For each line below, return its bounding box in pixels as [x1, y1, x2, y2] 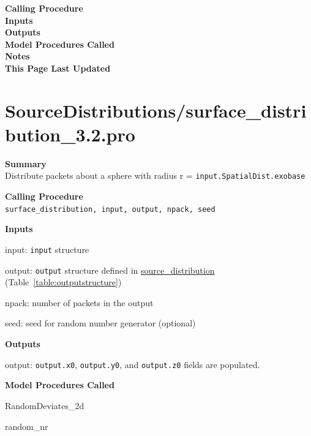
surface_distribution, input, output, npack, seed [5, 205, 215, 214]
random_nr [5, 419, 48, 432]
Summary [5, 157, 47, 170]
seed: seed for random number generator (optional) [5, 317, 196, 329]
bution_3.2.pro [5, 121, 135, 146]
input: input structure [5, 242, 89, 255]
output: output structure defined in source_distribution [5, 263, 215, 276]
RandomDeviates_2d [5, 399, 84, 412]
